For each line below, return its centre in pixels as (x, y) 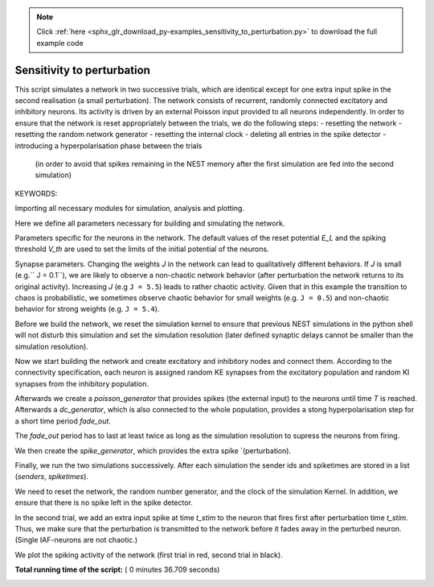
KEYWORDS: (36, 193)
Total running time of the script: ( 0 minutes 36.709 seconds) (117, 570)
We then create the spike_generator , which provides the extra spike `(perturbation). (153, 450)
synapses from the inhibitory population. (82, 383)
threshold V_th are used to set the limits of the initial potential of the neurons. (142, 249)
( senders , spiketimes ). (51, 477)
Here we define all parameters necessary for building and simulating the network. (150, 223)
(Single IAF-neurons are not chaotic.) (76, 540)
